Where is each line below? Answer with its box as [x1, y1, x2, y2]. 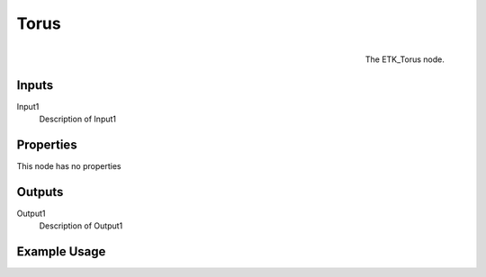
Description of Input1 [39, 113, 117, 125]
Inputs [16, 77, 54, 93]
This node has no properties [16, 160, 121, 171]
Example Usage [16, 244, 106, 260]
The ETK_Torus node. [364, 54, 445, 65]
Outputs [16, 184, 64, 200]
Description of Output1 [39, 220, 123, 231]
